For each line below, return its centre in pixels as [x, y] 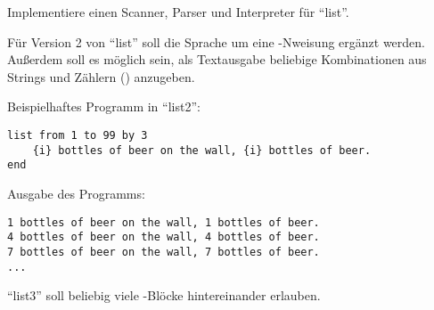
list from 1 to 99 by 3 [78, 135]
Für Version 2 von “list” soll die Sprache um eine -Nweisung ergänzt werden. [216, 41]
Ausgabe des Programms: [76, 193]
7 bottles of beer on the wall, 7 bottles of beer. [164, 252]
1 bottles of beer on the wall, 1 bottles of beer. [164, 222]
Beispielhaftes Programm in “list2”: [104, 106]
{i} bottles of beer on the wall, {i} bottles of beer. [202, 150]
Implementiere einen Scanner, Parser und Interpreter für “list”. [178, 12]
